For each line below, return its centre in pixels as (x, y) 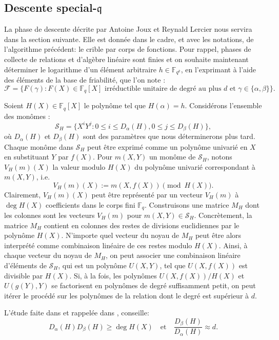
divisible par (24, 275)
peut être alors (218, 235)
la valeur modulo (79, 166)
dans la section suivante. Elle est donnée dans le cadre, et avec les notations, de (129, 39)
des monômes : (27, 116)
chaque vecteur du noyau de (48, 255)
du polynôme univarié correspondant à (195, 166)
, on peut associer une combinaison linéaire (173, 255)
